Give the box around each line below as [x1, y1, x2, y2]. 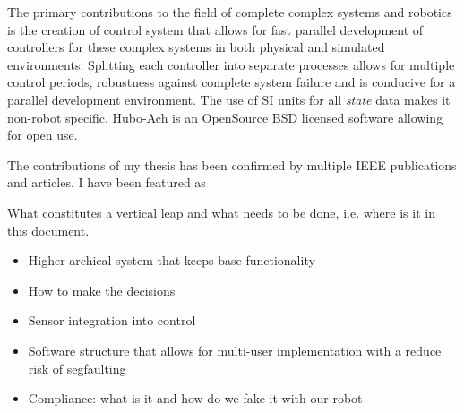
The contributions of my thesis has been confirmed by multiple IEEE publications [7, 155, 457, 174]
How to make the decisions [28, 280, 176, 299]
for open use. [7, 125, 78, 144]
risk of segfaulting [28, 358, 126, 377]
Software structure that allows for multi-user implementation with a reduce [28, 340, 442, 359]
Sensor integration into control [28, 311, 196, 330]
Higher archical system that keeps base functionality [28, 251, 315, 270]
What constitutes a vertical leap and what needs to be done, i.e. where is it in [7, 202, 435, 221]
